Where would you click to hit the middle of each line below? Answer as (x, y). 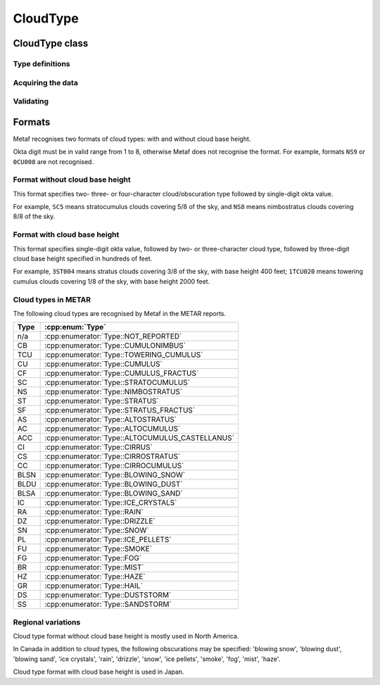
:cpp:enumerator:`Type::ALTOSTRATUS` (111, 420)
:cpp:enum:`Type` (76, 327)
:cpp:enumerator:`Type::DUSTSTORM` (108, 595)
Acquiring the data (46, 82)
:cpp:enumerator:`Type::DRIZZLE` (100, 521)
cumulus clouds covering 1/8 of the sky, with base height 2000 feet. (112, 281)
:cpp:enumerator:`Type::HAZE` (95, 577)
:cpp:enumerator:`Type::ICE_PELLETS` (108, 540)
